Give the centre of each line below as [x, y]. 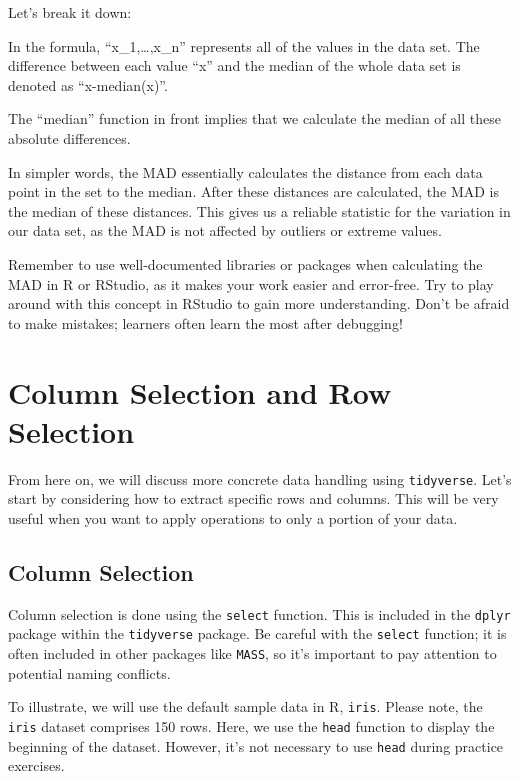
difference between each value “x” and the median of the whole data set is [234, 65]
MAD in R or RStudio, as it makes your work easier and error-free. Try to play [251, 283]
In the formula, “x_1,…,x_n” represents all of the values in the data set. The [244, 45]
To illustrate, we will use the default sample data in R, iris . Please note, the [245, 706]
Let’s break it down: [70, 12]
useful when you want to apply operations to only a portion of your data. [233, 517]
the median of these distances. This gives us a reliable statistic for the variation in [259, 210]
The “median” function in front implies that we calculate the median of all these [254, 118]
